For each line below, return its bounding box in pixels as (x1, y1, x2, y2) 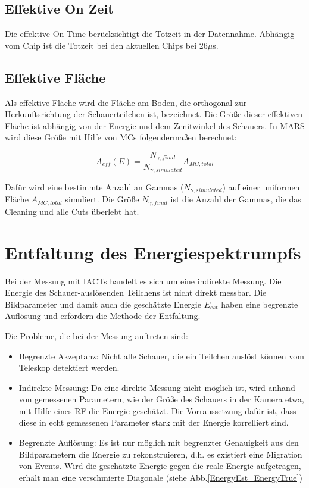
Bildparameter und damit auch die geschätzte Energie (5, 298, 201, 310)
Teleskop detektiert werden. (18, 361, 120, 374)
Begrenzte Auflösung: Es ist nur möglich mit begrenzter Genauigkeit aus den (18, 436, 299, 449)
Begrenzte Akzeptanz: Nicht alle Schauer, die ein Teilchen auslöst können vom (18, 349, 304, 362)
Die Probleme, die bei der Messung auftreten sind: (5, 329, 188, 342)
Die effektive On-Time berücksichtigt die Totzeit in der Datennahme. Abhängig (5, 27, 295, 40)
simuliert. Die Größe (65, 193, 139, 205)
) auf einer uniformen (222, 180, 300, 193)
